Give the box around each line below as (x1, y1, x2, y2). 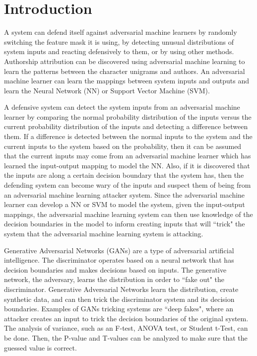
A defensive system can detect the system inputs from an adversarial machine (4, 102, 240, 112)
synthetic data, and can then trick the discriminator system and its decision (4, 293, 235, 304)
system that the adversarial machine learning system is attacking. (4, 228, 203, 238)
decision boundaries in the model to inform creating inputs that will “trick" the (4, 218, 245, 229)
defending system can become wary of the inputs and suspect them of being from (4, 180, 251, 190)
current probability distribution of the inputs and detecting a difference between (4, 121, 248, 132)
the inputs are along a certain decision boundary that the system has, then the (4, 170, 244, 180)
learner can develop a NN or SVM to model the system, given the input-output (4, 199, 245, 210)
